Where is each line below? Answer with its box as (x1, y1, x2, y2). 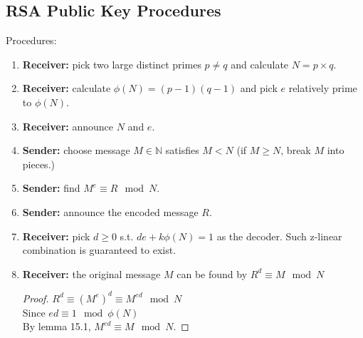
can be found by (177, 266, 248, 281)
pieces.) (22, 156, 55, 171)
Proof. (22, 290, 49, 305)
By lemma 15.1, (22, 319, 91, 334)
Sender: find (22, 180, 80, 195)
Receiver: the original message (22, 266, 161, 281)
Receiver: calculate (22, 81, 111, 96)
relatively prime (288, 81, 357, 96)
